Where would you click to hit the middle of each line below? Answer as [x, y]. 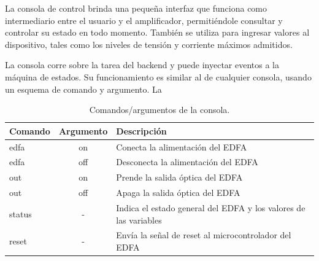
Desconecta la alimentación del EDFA [187, 162]
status [21, 213]
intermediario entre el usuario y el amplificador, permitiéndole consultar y [144, 20]
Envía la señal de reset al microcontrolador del [204, 235]
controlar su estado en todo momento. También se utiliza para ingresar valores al [157, 32]
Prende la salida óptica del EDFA [179, 177]
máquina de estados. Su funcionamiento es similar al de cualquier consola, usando [158, 76]
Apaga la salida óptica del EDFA [178, 193]
